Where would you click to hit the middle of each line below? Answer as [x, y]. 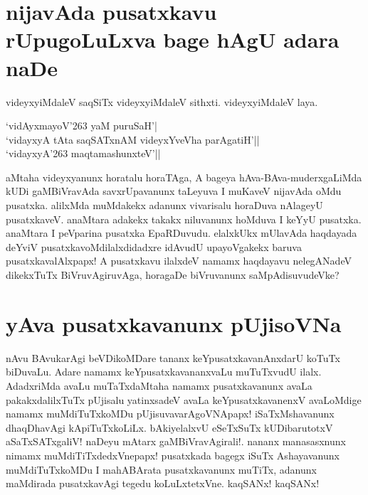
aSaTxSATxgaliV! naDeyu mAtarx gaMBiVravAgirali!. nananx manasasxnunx [176, 441]
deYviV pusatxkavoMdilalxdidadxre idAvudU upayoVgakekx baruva [154, 246]
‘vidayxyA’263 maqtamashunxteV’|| [83, 153]
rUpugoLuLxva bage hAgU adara [173, 39]
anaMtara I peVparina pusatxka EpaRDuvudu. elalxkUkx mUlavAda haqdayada [182, 233]
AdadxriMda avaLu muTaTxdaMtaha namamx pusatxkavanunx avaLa [159, 385]
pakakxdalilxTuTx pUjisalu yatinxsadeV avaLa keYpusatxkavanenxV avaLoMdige [184, 399]
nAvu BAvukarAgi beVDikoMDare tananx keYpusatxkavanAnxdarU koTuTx [173, 357]
